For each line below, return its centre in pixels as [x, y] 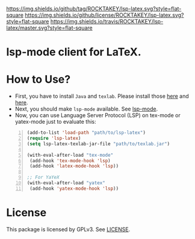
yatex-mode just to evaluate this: [55, 122]
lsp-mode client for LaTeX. [74, 52]
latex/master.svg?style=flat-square [49, 28]
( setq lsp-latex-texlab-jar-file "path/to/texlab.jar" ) [98, 144]
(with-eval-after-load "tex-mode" [70, 155]
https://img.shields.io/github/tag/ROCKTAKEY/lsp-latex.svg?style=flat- [94, 9]
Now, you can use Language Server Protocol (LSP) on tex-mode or [97, 115]
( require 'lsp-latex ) [54, 138]
